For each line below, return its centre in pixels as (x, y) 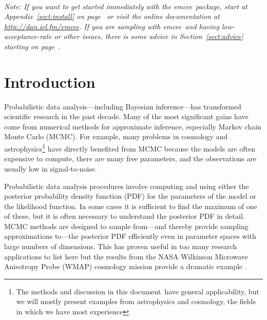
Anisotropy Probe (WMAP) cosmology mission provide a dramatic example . (126, 266)
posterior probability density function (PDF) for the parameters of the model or (130, 196)
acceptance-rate (28, 36)
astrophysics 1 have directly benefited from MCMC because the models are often (130, 148)
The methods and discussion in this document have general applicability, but (138, 291)
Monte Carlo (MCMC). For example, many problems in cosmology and (116, 136)
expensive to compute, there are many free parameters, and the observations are (130, 158)
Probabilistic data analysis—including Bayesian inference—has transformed (123, 106)
